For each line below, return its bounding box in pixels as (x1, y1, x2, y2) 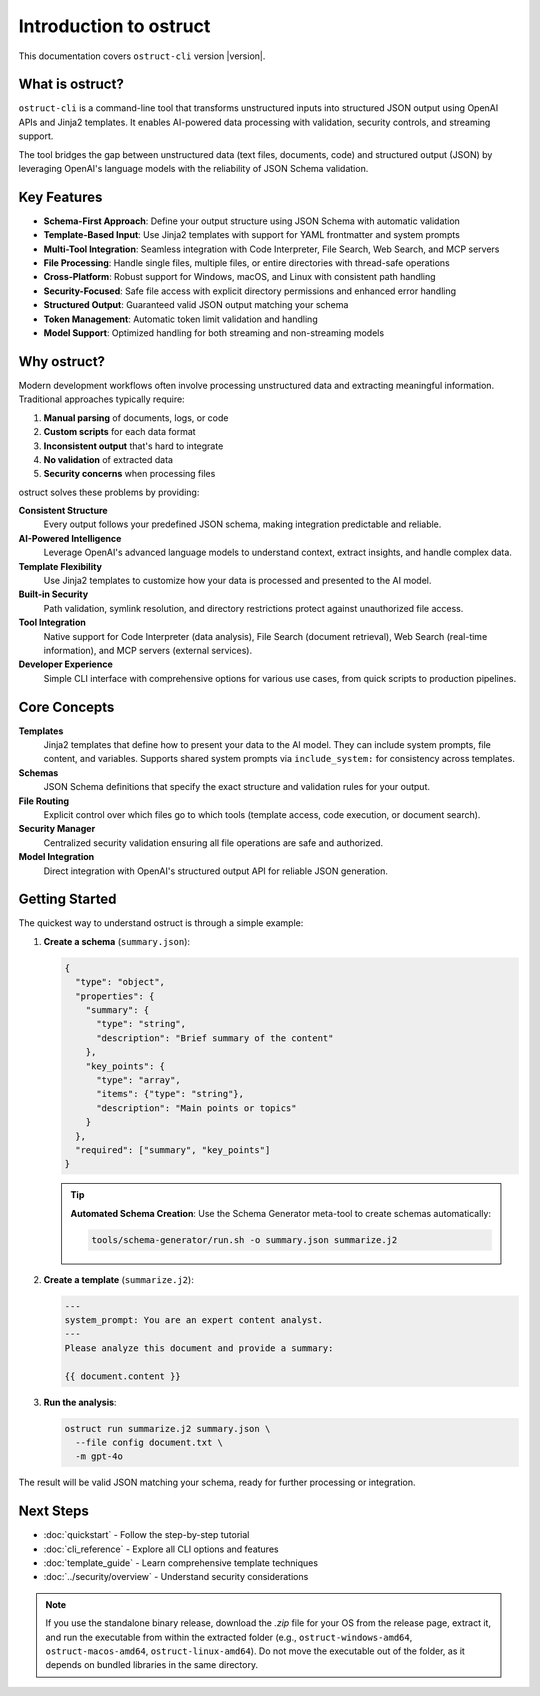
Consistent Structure (18, 505, 109, 517)
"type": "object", (75, 976, 165, 988)
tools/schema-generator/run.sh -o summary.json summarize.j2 (91, 1234, 398, 1245)
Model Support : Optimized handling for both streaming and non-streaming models (43, 327, 385, 339)
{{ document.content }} (64, 1370, 182, 1382)
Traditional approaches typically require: (18, 393, 185, 405)
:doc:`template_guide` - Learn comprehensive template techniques (43, 1557, 319, 1569)
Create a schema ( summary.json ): (43, 935, 190, 947)
